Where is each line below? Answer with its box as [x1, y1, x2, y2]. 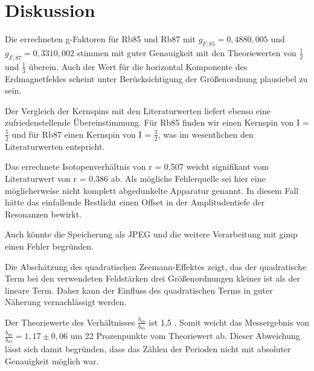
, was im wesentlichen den [158, 127, 254, 140]
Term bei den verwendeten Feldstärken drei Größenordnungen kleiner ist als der [5, 272, 300, 285]
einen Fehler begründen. [5, 239, 94, 252]
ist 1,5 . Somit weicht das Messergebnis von [149, 315, 309, 328]
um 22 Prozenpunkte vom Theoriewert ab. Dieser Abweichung [70, 329, 300, 342]
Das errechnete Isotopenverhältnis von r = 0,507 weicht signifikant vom [5, 160, 269, 173]
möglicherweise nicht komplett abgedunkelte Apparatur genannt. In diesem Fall [5, 184, 299, 196]
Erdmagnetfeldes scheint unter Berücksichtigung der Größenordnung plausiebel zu [5, 72, 308, 85]
